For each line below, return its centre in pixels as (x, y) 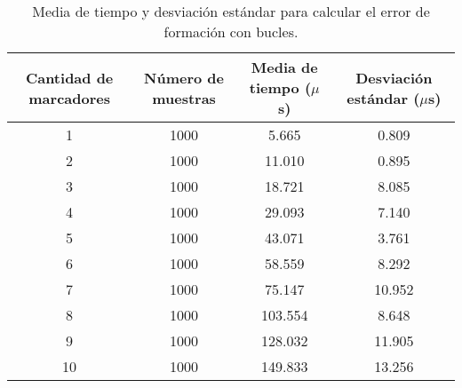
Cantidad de (69, 77)
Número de (184, 77)
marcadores (69, 98)
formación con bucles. (231, 32)
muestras (184, 98)
